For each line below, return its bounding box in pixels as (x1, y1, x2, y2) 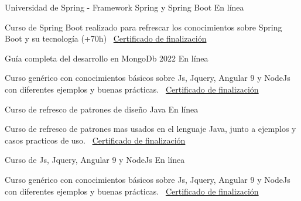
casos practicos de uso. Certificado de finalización (5, 134, 186, 146)
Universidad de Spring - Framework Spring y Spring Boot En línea (5, 1, 244, 13)
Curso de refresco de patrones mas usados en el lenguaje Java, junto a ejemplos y (5, 122, 296, 135)
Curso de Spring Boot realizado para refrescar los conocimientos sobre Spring (5, 21, 282, 33)
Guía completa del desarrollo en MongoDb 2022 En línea (5, 52, 208, 64)
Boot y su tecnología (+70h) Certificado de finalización (5, 32, 207, 45)
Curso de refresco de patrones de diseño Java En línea (5, 103, 199, 115)
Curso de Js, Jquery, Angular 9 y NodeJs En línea (5, 154, 185, 166)
